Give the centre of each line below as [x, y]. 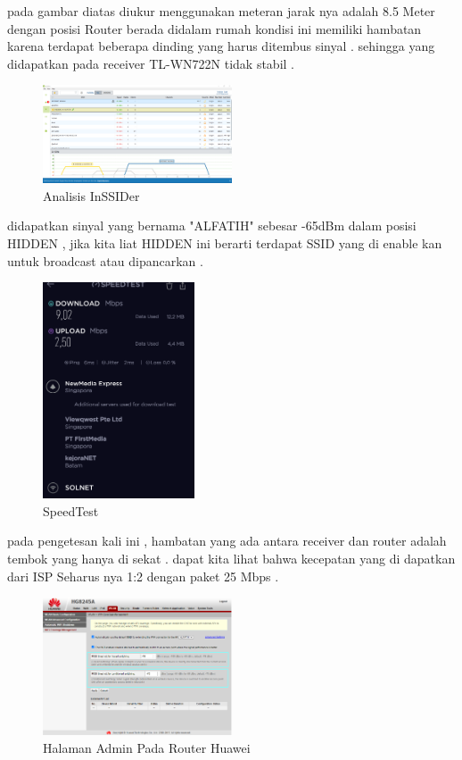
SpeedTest [71, 510]
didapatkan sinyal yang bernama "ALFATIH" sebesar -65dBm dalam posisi [212, 225]
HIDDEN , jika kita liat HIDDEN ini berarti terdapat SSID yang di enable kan [225, 243]
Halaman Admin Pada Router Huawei [147, 748]
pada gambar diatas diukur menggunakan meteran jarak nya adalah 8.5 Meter [221, 11]
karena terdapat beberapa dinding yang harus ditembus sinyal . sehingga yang [221, 46]
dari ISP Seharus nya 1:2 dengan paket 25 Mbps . [143, 576]
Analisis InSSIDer [91, 195]
